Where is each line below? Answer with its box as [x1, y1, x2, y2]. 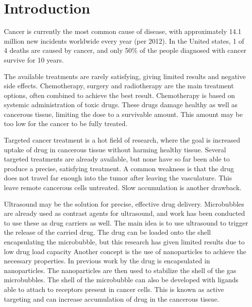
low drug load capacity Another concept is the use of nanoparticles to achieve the [4, 246, 246, 256]
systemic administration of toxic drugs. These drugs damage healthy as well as [4, 99, 237, 110]
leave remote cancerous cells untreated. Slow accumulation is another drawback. [4, 182, 242, 193]
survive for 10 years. [4, 54, 64, 65]
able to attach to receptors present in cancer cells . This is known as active [4, 284, 224, 294]
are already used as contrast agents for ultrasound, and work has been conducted [4, 208, 245, 218]
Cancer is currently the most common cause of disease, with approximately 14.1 [4, 26, 241, 36]
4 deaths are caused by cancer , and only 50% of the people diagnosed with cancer [4, 45, 247, 55]
